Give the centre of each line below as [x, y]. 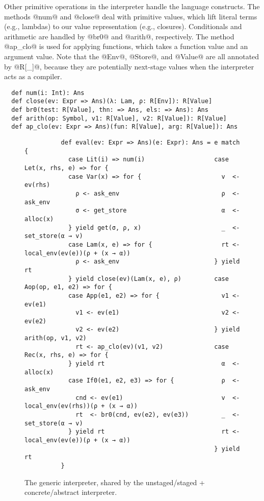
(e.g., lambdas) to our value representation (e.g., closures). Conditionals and [123, 26]
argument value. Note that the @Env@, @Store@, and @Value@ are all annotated [132, 56]
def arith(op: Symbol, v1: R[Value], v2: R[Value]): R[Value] [119, 118]
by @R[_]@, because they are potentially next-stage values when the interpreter [129, 66]
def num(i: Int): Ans [48, 93]
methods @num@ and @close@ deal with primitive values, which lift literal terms [131, 16]
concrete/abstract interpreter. [71, 492]
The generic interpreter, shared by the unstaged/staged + [115, 482]
